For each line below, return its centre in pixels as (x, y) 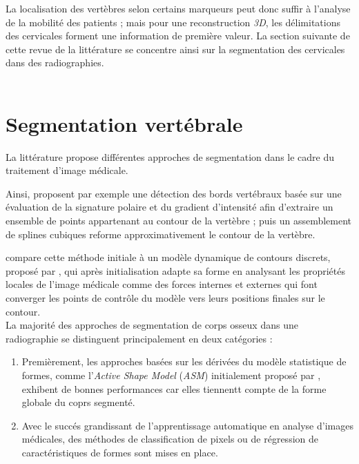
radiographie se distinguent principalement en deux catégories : (139, 338)
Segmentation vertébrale (124, 123)
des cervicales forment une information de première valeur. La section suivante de (178, 36)
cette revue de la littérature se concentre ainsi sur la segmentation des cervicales (175, 49)
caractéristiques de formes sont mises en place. (120, 452)
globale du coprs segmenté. (78, 402)
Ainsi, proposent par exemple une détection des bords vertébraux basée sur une (174, 193)
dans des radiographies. (55, 62)
